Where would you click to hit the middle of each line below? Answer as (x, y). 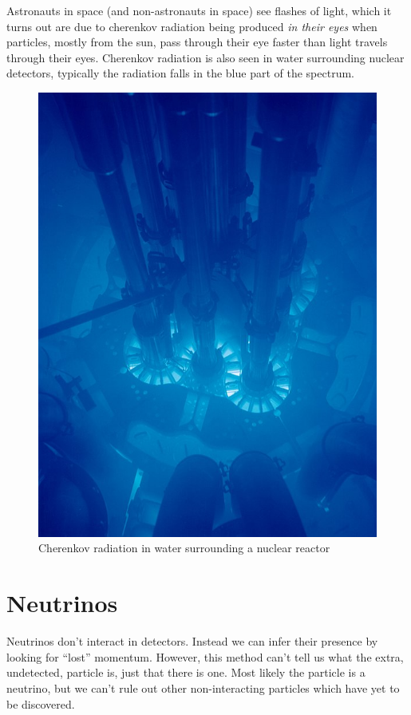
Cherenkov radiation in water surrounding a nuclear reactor (184, 548)
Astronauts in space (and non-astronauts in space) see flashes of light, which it (199, 10)
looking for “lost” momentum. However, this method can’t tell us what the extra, (205, 656)
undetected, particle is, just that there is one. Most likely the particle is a (186, 672)
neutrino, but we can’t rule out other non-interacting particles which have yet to (203, 687)
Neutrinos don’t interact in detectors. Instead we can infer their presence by (192, 641)
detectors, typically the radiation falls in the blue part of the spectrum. (180, 73)
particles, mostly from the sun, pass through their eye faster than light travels (197, 42)
